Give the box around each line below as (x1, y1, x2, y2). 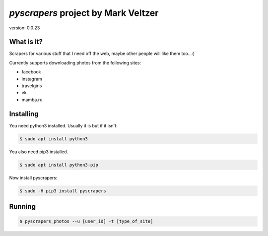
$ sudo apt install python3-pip (19, 162, 99, 168)
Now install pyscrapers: (9, 175, 58, 180)
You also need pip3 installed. (9, 149, 68, 155)
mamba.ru (21, 97, 43, 103)
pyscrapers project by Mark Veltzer (9, 7, 159, 18)
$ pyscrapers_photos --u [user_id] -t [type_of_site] (19, 219, 153, 224)
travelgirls (21, 83, 42, 89)
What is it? (9, 38, 43, 46)
